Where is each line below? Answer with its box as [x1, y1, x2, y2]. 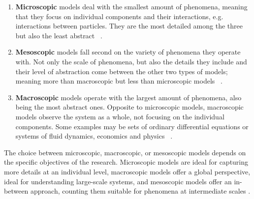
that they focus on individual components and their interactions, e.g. [15, 11, 223, 21]
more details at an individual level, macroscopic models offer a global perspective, [4, 166, 251, 176]
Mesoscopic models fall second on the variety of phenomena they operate [15, 47, 241, 57]
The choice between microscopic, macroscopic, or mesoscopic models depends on [4, 147, 246, 157]
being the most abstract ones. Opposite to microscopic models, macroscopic [15, 102, 244, 112]
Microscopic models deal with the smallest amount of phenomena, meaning [15, 1, 248, 11]
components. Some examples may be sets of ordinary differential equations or [15, 121, 249, 131]
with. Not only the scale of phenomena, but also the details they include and [15, 56, 247, 66]
